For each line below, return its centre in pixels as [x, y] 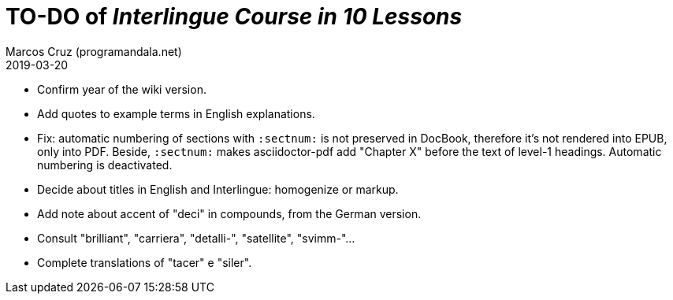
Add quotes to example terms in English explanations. [176, 113]
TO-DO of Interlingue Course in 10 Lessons [234, 17]
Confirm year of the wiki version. [122, 89]
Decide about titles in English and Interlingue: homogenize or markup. [218, 189]
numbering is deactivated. [105, 165]
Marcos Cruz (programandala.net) [94, 51]
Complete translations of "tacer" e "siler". [145, 262]
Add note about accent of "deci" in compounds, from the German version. [229, 213]
